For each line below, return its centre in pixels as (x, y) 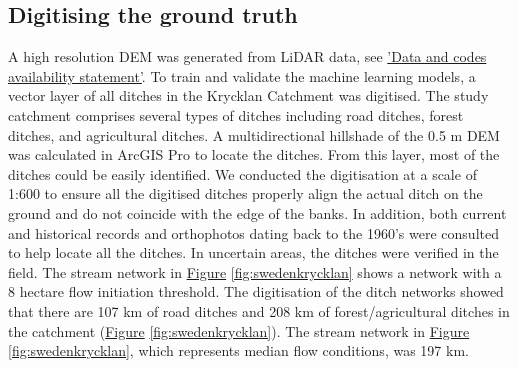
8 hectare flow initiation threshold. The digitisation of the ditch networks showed (256, 291)
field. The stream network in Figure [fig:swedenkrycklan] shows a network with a (255, 271)
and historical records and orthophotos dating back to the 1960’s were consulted (253, 232)
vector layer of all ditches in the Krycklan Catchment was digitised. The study (248, 95)
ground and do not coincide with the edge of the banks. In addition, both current (257, 212)
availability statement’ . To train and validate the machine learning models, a (242, 75)
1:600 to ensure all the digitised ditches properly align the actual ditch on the (245, 193)
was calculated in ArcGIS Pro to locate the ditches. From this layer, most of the (254, 154)
